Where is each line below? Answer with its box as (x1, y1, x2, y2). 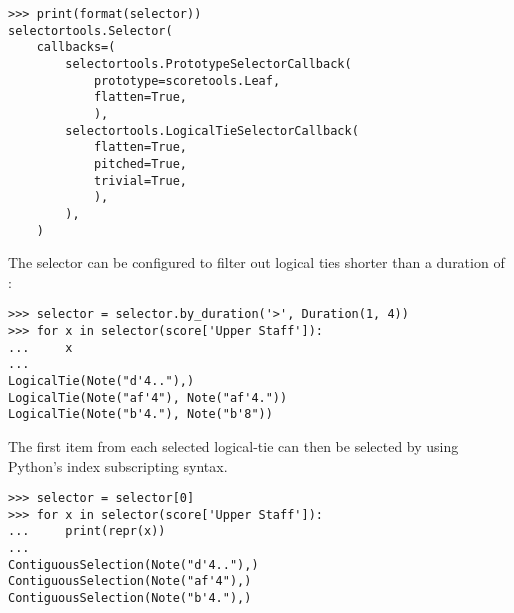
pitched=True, (93, 156, 187, 171)
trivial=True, (93, 173, 187, 188)
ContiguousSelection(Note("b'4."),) (8, 591, 252, 606)
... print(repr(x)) (8, 524, 166, 539)
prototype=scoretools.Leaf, (93, 73, 281, 88)
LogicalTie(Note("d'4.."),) (8, 374, 195, 388)
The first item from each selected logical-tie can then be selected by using (8, 435, 459, 456)
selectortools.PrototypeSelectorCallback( (65, 56, 352, 71)
